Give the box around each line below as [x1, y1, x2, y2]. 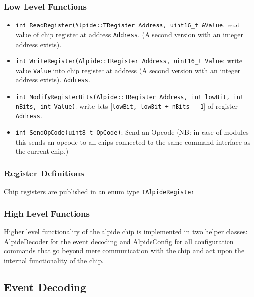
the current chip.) [15, 146, 69, 156]
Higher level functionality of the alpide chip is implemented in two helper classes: [4, 226, 248, 236]
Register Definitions [4, 167, 84, 179]
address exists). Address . [15, 74, 90, 85]
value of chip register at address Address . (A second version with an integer [15, 29, 243, 39]
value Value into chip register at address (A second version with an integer [15, 65, 241, 75]
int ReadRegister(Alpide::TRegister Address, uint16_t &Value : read [15, 20, 240, 30]
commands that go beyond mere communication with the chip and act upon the [4, 246, 245, 256]
